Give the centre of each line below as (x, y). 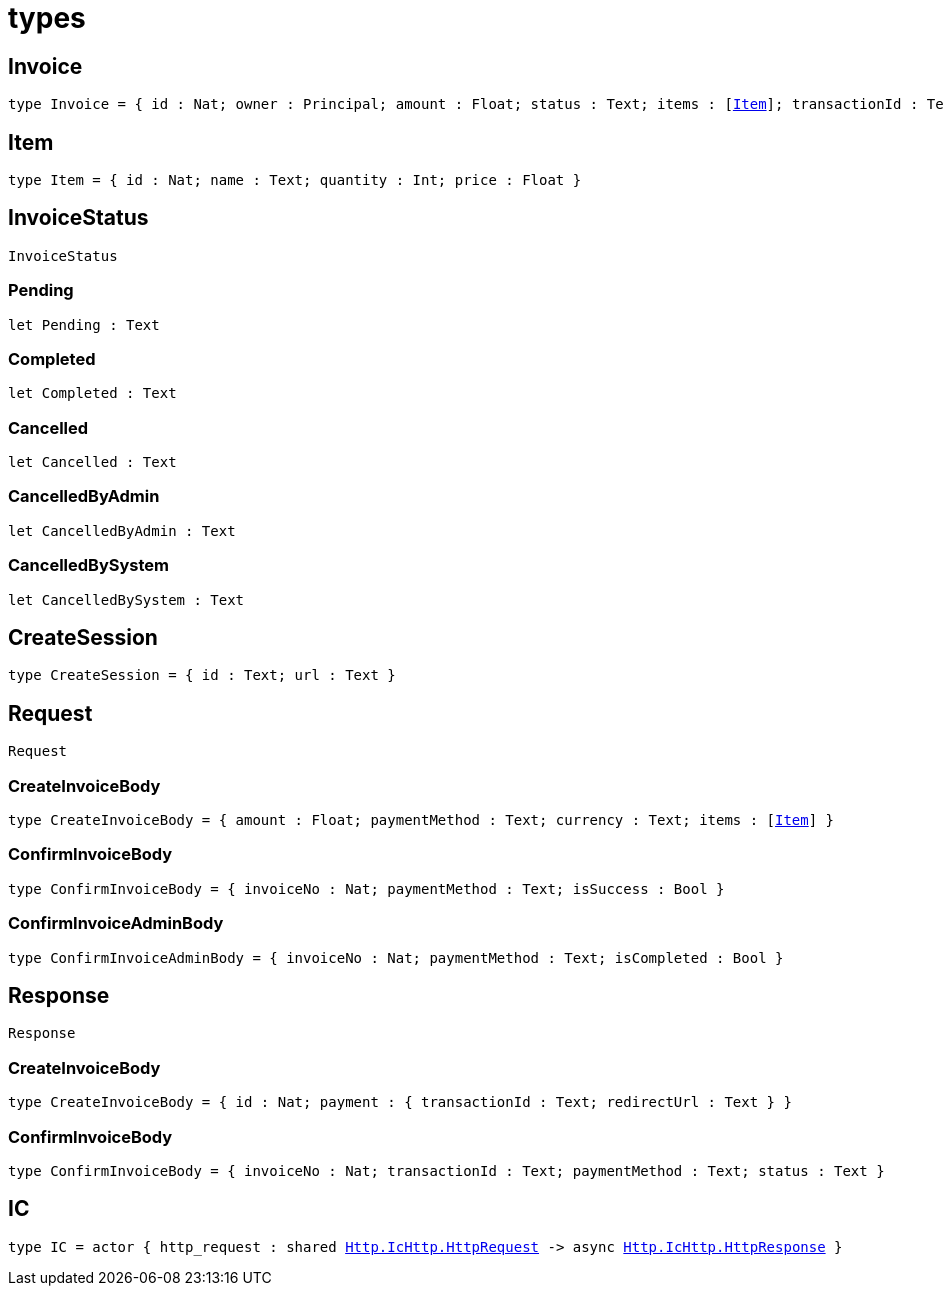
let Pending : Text (84, 324)
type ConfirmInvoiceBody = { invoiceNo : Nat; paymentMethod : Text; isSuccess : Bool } (366, 888)
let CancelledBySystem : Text (126, 599)
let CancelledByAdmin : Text (122, 530)
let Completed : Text (92, 393)
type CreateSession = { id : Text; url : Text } (202, 675)
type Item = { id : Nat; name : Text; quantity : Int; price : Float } (295, 180)
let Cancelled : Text (92, 462)
